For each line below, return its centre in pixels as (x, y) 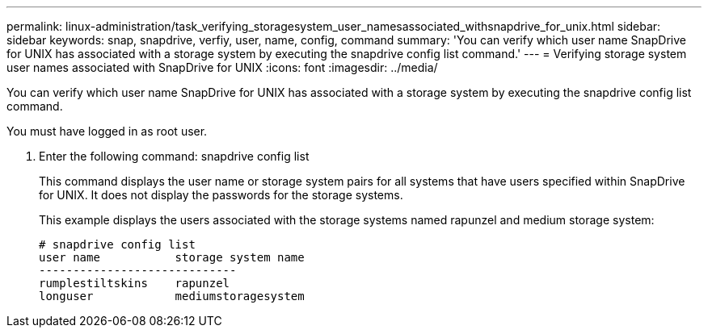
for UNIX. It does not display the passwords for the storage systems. (221, 195)
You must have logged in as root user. (107, 131)
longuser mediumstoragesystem (172, 296)
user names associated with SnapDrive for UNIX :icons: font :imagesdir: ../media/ (222, 67)
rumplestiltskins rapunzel (135, 283)
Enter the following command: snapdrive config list (174, 156)
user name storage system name (172, 257)
